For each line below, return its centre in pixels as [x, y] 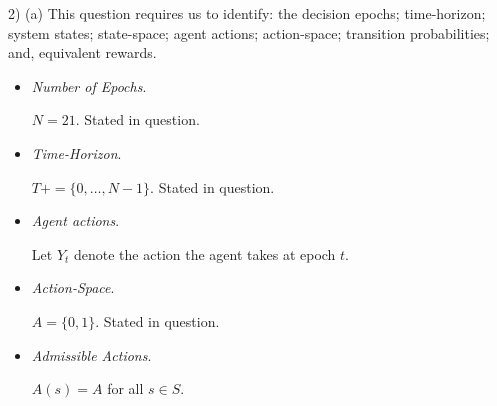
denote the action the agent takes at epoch [205, 253]
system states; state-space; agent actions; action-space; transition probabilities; [249, 32]
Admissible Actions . [91, 354]
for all [125, 388]
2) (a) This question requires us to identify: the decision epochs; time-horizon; [247, 13]
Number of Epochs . [89, 85]
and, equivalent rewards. [82, 52]
